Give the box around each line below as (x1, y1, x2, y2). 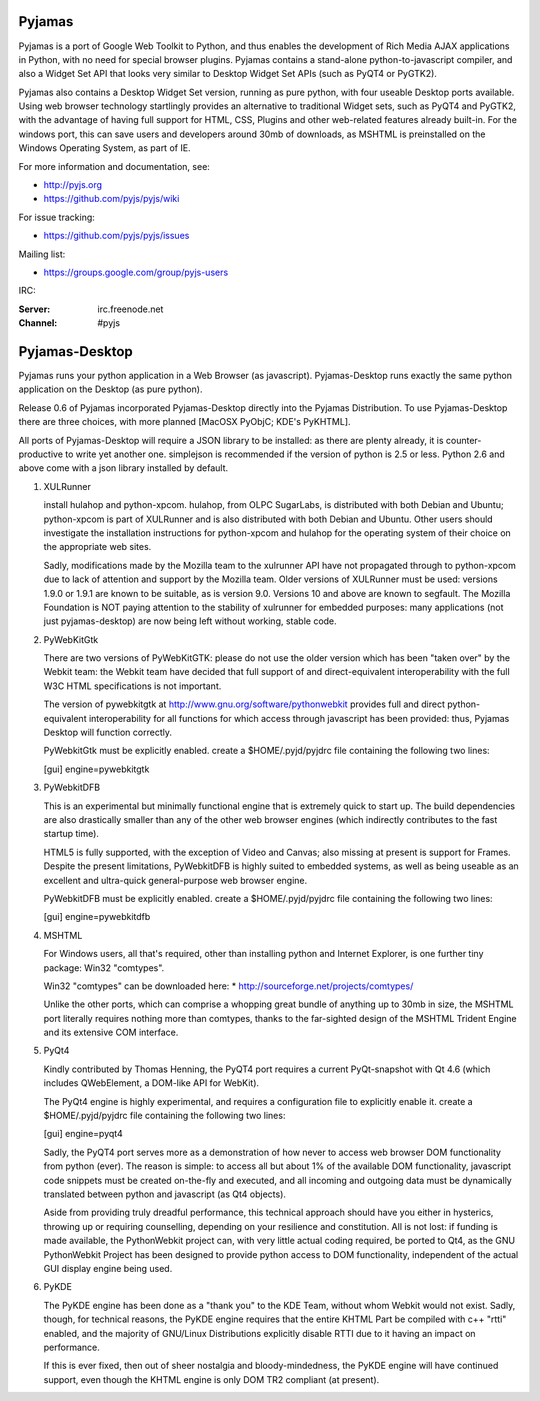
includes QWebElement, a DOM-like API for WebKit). (43, 1077, 260, 1089)
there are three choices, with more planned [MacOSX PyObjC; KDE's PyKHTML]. (18, 416, 351, 428)
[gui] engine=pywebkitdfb (43, 911, 151, 923)
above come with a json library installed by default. (18, 462, 229, 474)
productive (18, 448, 64, 460)
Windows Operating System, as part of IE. (18, 142, 191, 154)
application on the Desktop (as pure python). (18, 383, 203, 395)
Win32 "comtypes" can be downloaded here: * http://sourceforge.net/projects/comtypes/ (43, 980, 414, 992)
